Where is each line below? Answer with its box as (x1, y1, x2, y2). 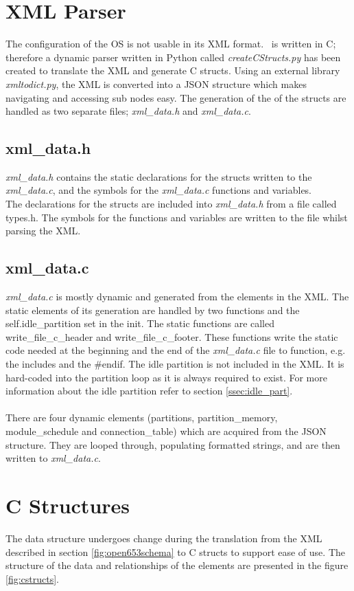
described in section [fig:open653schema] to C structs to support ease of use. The (5, 544, 345, 559)
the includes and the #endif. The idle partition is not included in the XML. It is (5, 357, 344, 371)
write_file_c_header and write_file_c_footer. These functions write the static (5, 329, 338, 344)
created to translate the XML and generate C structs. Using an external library (5, 63, 340, 78)
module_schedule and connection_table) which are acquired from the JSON (5, 424, 327, 438)
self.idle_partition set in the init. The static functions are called (5, 316, 275, 331)
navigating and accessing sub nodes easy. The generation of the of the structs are (5, 90, 346, 104)
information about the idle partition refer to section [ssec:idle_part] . (5, 383, 293, 398)
